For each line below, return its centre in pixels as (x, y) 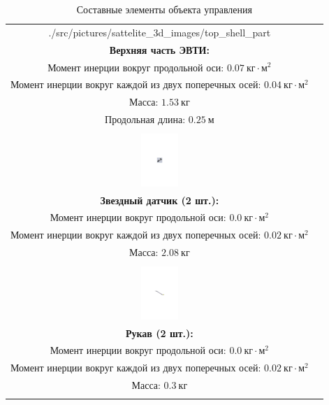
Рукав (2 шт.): (159, 333)
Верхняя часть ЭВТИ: (159, 49)
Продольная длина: (145, 119)
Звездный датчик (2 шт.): (160, 200)
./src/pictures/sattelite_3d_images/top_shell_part (160, 32)
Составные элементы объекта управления (164, 9)
